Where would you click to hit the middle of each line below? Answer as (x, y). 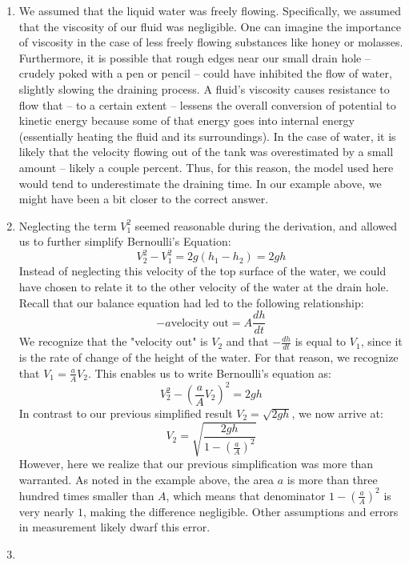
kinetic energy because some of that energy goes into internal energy (186, 120)
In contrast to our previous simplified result (126, 413)
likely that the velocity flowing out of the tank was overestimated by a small (206, 152)
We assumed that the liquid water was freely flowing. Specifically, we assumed (210, 10)
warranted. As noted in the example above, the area (146, 479)
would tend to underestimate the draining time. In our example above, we (200, 183)
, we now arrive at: (337, 413)
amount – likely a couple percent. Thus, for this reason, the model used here (206, 167)
